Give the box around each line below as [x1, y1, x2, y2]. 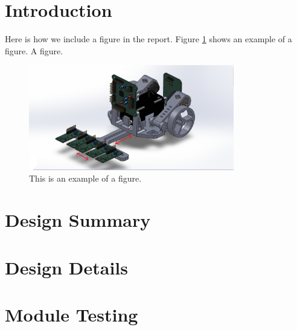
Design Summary [5, 208, 151, 232]
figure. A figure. [5, 44, 63, 57]
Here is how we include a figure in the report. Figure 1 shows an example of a [5, 33, 292, 45]
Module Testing [5, 302, 138, 326]
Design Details [5, 255, 129, 279]
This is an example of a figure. [29, 172, 142, 185]
